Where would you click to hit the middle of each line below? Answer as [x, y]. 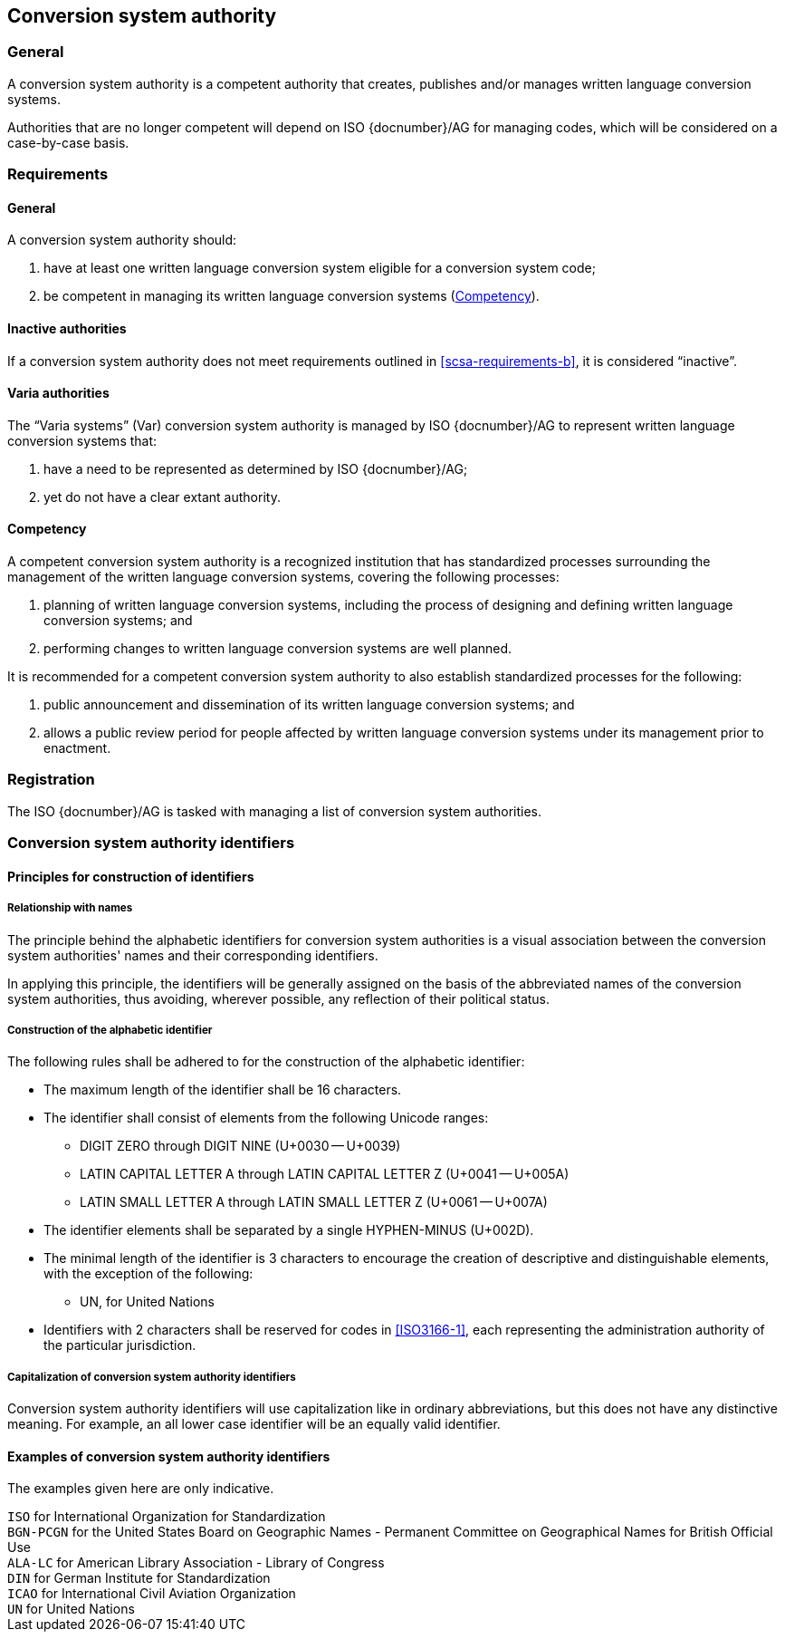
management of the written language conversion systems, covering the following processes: [283, 577]
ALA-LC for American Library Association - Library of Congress [196, 1563]
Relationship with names [70, 908]
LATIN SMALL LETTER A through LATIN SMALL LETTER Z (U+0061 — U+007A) [314, 1202]
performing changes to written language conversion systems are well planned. [278, 649]
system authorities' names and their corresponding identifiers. [193, 955]
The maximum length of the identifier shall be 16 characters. [223, 1090]
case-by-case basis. [68, 142]
